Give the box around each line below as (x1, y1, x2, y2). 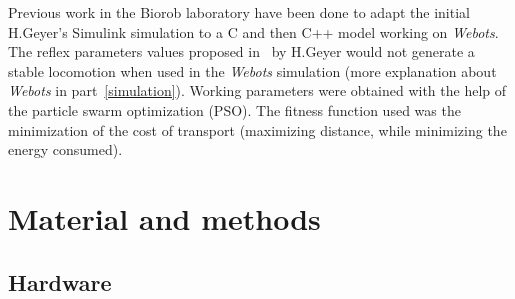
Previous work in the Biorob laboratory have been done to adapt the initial (8, 2, 470, 22)
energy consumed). (8, 139, 123, 160)
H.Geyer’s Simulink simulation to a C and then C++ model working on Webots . (8, 21, 499, 42)
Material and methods (8, 197, 321, 238)
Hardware (8, 266, 112, 297)
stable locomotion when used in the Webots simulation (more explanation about (8, 60, 497, 81)
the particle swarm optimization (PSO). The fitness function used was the (8, 99, 461, 120)
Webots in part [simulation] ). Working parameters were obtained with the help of (8, 80, 507, 101)
